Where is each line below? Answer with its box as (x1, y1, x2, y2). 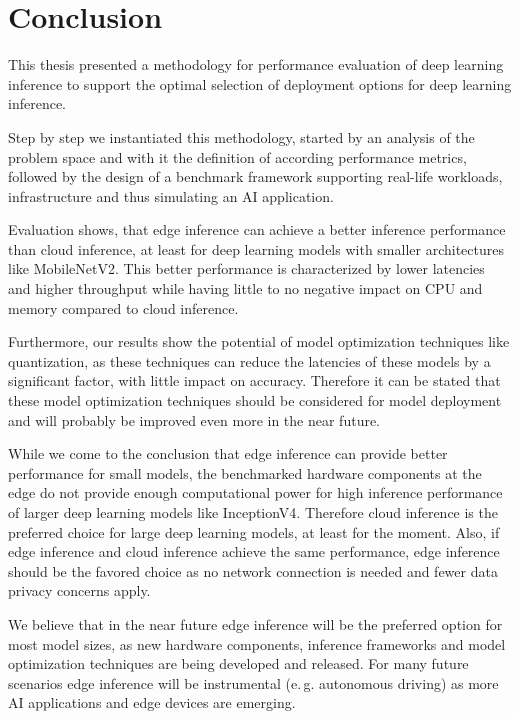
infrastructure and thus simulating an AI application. (8, 185, 334, 206)
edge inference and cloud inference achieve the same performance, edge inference (8, 541, 500, 562)
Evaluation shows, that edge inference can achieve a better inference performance (8, 219, 506, 240)
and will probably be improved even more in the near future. (8, 409, 381, 430)
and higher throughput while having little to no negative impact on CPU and (8, 278, 483, 299)
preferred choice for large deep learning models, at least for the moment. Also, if (8, 521, 500, 542)
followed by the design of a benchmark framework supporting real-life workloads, (8, 166, 503, 187)
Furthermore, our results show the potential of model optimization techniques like (8, 331, 510, 352)
